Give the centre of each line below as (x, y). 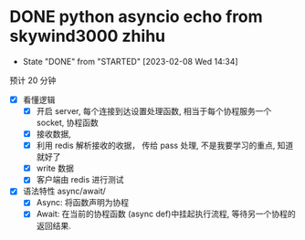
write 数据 (55, 168)
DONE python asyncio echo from (136, 17)
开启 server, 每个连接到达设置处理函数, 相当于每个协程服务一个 (154, 111)
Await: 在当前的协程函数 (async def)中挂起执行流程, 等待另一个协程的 (166, 214)
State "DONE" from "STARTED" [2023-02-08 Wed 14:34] (131, 61)
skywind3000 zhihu (88, 36)
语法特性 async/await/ (64, 191)
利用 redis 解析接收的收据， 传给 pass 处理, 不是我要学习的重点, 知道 (165, 146)
